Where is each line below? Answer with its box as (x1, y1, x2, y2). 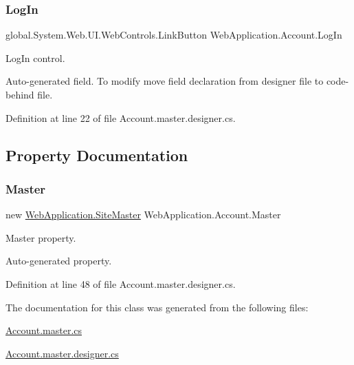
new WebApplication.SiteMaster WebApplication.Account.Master (5, 207, 281, 222)
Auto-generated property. (5, 253, 112, 268)
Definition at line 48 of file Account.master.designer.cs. (5, 276, 236, 291)
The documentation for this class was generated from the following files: (5, 300, 309, 314)
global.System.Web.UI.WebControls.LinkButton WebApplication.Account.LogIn (5, 28, 342, 42)
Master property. (5, 230, 76, 244)
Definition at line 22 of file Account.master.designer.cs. (5, 110, 236, 125)
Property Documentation (5, 144, 188, 165)
